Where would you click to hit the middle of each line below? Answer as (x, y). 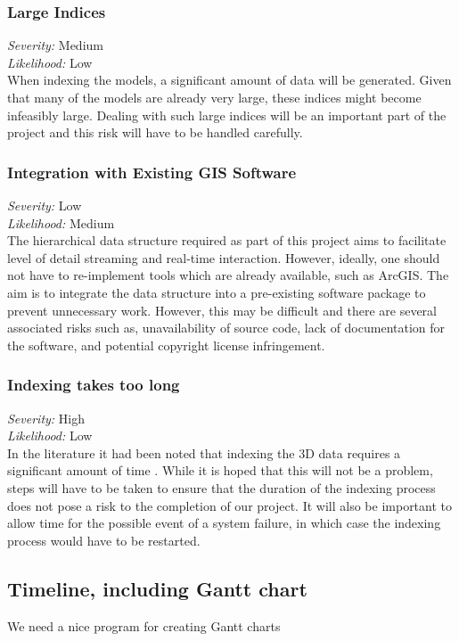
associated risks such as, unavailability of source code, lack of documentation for (226, 328)
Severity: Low (45, 205)
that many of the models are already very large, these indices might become (214, 97)
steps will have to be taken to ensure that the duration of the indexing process (221, 487)
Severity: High (46, 418)
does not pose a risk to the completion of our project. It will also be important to (230, 505)
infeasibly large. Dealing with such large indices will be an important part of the (227, 115)
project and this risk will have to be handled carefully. (155, 132)
